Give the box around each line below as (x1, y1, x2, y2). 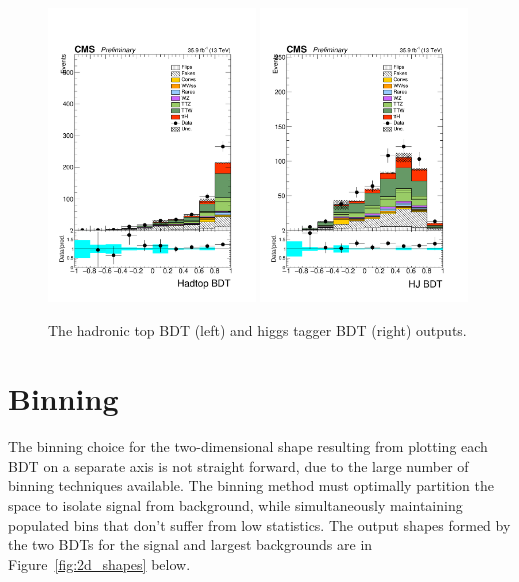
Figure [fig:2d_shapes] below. (8, 553, 191, 574)
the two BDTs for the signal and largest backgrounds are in (8, 534, 373, 555)
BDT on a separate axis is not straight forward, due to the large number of (8, 455, 469, 476)
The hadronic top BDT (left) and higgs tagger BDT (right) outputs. (48, 319, 467, 340)
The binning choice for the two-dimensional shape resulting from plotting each (8, 436, 488, 457)
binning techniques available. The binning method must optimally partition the (8, 475, 494, 496)
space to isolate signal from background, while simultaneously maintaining (8, 495, 463, 516)
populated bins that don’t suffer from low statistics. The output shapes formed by (8, 514, 511, 535)
